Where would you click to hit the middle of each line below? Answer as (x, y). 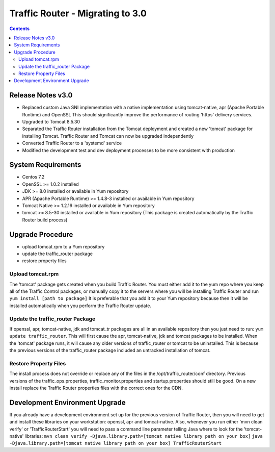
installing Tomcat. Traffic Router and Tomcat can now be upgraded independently (108, 136)
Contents (20, 29)
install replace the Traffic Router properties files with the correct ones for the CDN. (96, 388)
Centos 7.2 (33, 177)
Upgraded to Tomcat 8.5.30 (51, 121)
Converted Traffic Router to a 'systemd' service (72, 143)
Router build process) (45, 220)
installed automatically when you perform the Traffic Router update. (80, 306)
